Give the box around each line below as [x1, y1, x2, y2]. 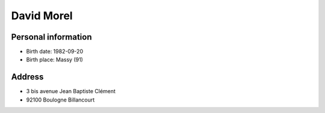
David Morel [11, 9, 73, 22]
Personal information [11, 32, 93, 42]
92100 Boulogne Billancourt [26, 96, 95, 103]
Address [11, 72, 44, 82]
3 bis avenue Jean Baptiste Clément [26, 88, 116, 95]
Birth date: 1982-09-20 [26, 48, 84, 55]
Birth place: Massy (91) [26, 56, 84, 63]
